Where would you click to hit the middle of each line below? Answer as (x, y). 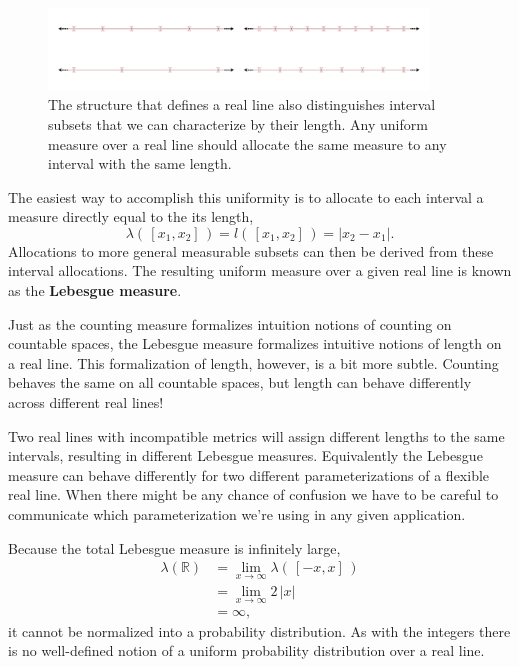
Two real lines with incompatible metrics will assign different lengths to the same (256, 435)
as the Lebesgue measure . (95, 290)
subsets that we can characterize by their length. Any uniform (238, 123)
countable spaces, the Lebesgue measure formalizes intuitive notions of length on (255, 343)
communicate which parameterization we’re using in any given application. (237, 514)
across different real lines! (86, 402)
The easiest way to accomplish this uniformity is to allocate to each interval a (246, 196)
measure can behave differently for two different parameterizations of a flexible (249, 474)
